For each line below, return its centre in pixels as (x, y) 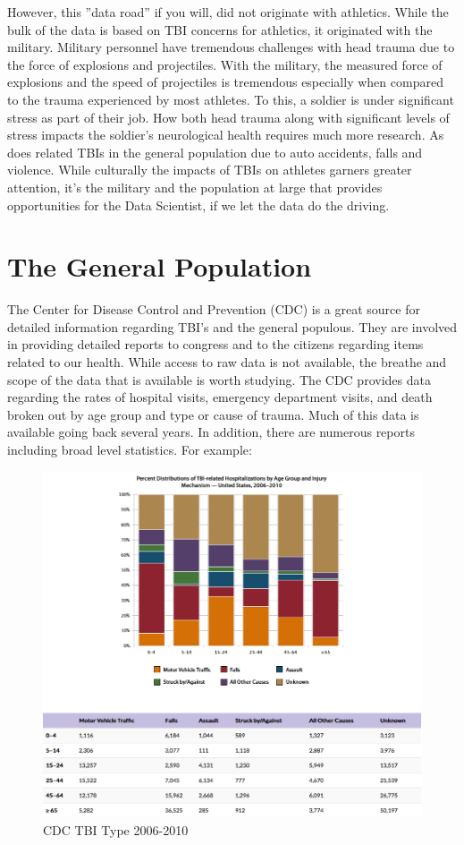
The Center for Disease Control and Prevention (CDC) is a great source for (214, 309)
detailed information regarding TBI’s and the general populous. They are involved (232, 326)
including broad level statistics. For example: (130, 449)
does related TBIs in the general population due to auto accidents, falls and (215, 152)
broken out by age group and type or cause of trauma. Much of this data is (213, 414)
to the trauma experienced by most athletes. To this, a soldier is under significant (231, 99)
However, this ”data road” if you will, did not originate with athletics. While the (228, 12)
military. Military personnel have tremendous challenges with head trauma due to (231, 47)
